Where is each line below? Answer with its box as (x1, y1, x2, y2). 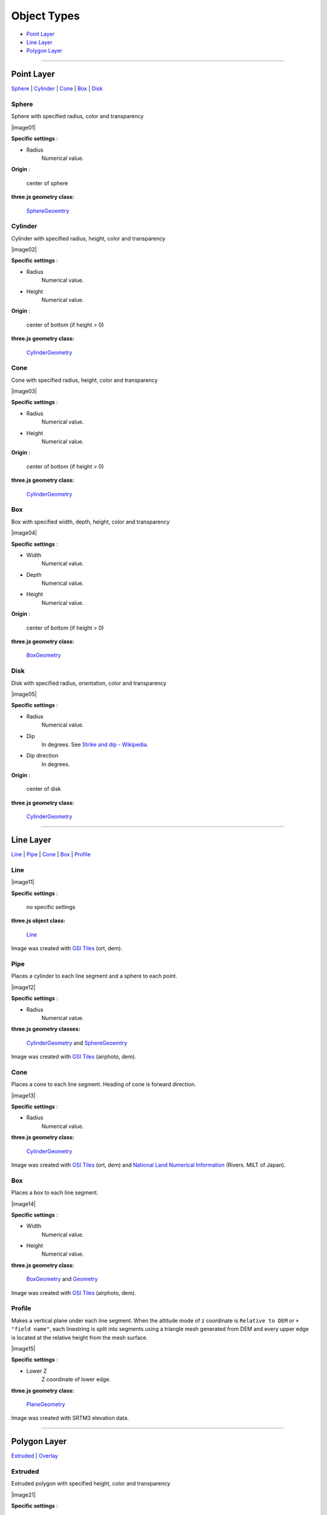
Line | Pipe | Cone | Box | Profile (11, 851, 91, 858)
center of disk (26, 785, 61, 793)
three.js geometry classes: (11, 1025, 81, 1033)
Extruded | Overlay (11, 1452, 59, 1460)
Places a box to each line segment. (11, 1189, 99, 1196)
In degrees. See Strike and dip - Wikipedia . (41, 741, 148, 748)
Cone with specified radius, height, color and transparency (11, 376, 158, 384)
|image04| (11, 529, 38, 536)
